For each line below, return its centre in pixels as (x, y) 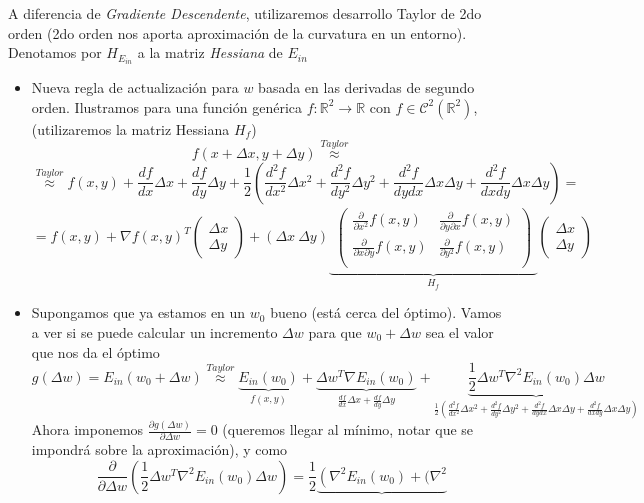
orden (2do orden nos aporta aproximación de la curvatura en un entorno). (237, 32)
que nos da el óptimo (95, 351)
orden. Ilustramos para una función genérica (167, 106)
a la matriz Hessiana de (210, 52)
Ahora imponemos (87, 429)
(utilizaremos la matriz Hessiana (130, 128)
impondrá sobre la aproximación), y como (159, 449)
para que (335, 331)
